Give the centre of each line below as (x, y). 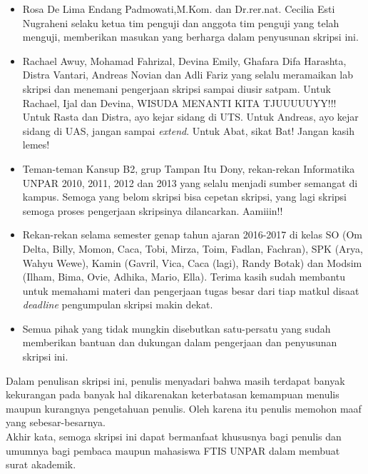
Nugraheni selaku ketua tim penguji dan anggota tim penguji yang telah (181, 22)
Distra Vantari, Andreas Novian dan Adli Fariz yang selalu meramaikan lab (188, 75)
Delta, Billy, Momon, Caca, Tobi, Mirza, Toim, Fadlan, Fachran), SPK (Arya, (193, 248)
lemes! (36, 145)
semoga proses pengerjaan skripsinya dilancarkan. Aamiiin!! (153, 210)
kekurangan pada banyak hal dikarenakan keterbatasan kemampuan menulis (173, 394)
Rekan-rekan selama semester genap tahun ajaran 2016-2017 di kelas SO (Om (192, 235)
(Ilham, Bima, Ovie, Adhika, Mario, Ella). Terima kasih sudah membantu (184, 277)
